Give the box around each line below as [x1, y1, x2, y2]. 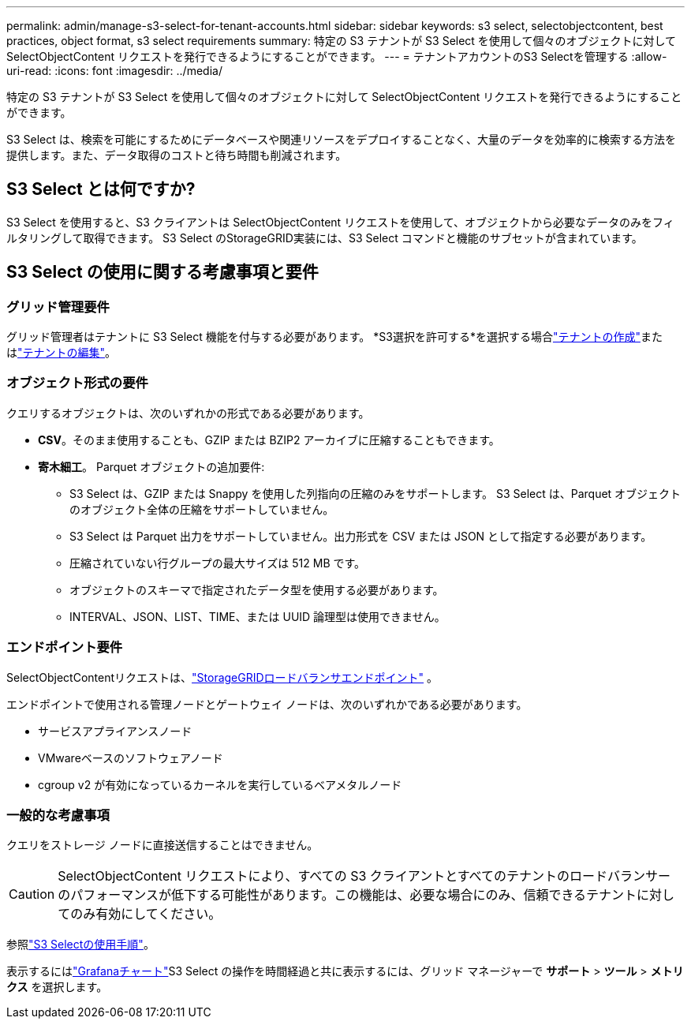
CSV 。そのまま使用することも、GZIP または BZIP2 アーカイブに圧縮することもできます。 [38, 432, 500, 447]
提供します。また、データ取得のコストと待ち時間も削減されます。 [6, 148, 347, 162]
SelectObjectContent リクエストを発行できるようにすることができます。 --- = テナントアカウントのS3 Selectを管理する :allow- [6, 50, 667, 63]
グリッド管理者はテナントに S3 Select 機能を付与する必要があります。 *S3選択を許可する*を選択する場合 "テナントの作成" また [6, 330, 663, 344]
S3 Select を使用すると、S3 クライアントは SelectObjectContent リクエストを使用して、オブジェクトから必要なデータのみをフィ [6, 215, 674, 229]
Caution [9, 886, 55, 903]
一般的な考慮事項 [6, 806, 110, 823]
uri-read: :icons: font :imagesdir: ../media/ [6, 64, 222, 77]
